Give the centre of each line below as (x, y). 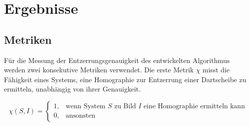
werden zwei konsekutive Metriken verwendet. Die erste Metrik (99, 70)
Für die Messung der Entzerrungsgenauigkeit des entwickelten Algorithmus (117, 60)
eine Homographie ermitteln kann (194, 107)
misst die (216, 70)
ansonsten (81, 116)
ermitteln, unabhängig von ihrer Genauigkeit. (72, 89)
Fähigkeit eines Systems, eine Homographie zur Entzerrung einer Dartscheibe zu (125, 79)
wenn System (86, 107)
